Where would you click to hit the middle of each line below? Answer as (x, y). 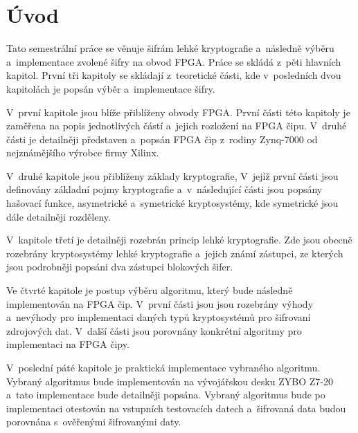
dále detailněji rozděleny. (59, 216)
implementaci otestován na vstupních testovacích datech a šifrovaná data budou (176, 408)
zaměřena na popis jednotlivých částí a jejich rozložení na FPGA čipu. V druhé (177, 126)
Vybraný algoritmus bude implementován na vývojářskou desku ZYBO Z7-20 (170, 381)
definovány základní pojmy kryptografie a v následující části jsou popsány (164, 189)
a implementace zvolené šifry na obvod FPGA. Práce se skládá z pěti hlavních (174, 61)
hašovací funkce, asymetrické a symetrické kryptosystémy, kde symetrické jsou (172, 203)
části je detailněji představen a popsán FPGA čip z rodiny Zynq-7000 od (162, 139)
